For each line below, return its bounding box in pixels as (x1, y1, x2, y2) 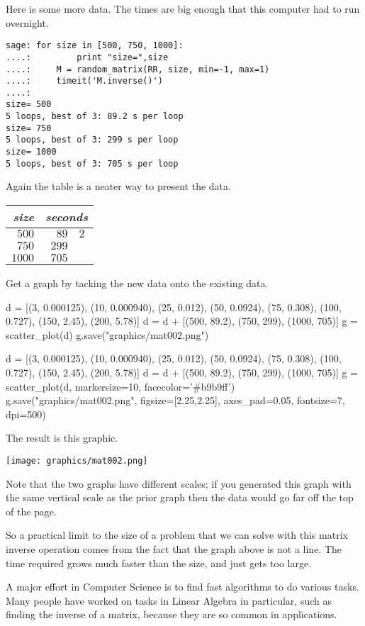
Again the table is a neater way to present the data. (6, 179, 231, 194)
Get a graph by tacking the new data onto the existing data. (6, 276, 269, 290)
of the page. (6, 503, 57, 518)
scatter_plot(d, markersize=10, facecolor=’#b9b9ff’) (6, 379, 235, 393)
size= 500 (6, 99, 52, 110)
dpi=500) (6, 406, 46, 421)
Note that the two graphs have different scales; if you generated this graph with (6, 476, 352, 491)
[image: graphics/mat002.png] (6, 455, 148, 466)
